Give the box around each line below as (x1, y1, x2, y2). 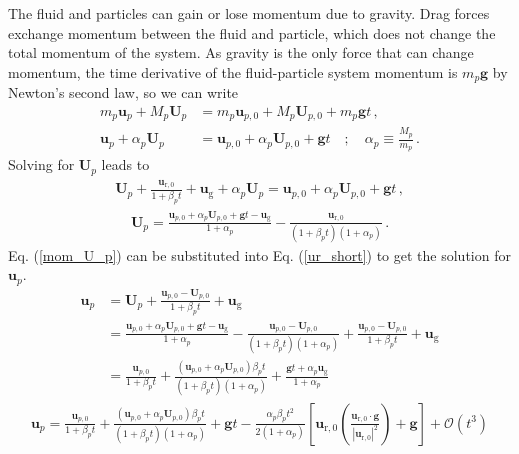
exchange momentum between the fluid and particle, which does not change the (8, 22, 496, 43)
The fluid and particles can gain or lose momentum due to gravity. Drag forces (8, 3, 490, 23)
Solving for (8, 154, 75, 175)
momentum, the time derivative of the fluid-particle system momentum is (8, 61, 458, 82)
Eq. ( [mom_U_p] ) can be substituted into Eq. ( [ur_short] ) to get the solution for (8, 244, 511, 265)
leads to (101, 154, 150, 175)
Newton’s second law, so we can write (8, 82, 239, 103)
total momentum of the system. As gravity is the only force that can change (8, 42, 474, 63)
